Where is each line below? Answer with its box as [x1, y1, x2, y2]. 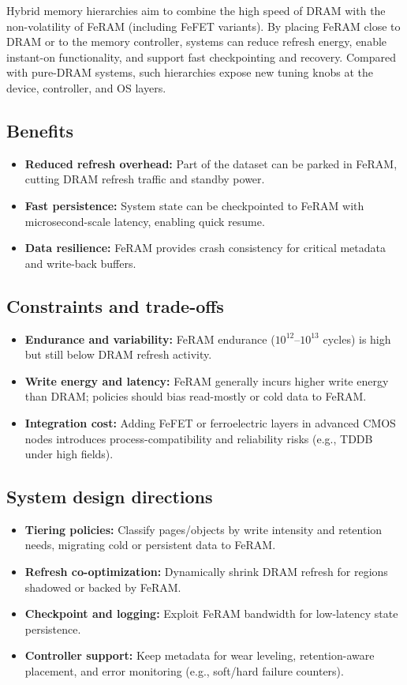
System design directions [6, 484, 213, 509]
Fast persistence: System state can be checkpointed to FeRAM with [24, 197, 364, 213]
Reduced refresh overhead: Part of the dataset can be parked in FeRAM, [24, 155, 398, 171]
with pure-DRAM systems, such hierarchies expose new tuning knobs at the [6, 64, 373, 81]
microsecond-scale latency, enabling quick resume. [24, 213, 265, 229]
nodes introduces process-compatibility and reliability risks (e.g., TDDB [24, 430, 373, 446]
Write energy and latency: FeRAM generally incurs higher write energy [24, 372, 389, 389]
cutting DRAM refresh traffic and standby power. [24, 171, 265, 187]
